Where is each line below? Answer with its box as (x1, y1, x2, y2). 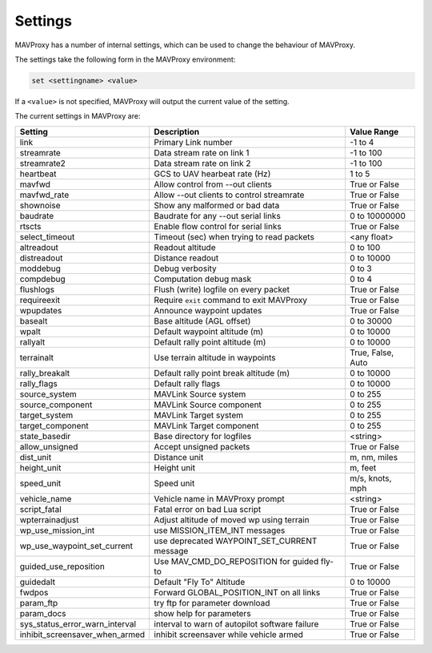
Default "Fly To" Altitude (154, 576, 246, 587)
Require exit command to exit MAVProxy (154, 294, 308, 305)
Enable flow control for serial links (154, 220, 282, 232)
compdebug (19, 273, 66, 284)
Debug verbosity (154, 263, 218, 274)
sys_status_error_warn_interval (19, 618, 136, 629)
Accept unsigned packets (154, 441, 250, 452)
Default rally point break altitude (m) (154, 367, 290, 378)
